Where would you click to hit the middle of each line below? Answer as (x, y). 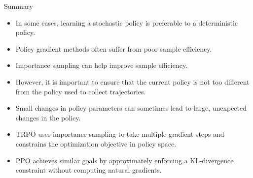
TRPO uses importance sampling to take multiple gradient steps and (120, 134)
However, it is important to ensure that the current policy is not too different (132, 81)
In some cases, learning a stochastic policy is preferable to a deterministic (126, 22)
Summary (18, 6)
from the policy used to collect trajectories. (81, 91)
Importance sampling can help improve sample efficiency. (102, 65)
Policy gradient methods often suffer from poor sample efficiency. (114, 48)
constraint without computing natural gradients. (89, 170)
